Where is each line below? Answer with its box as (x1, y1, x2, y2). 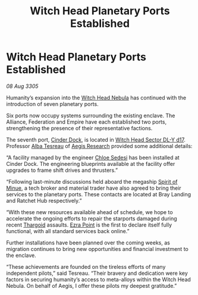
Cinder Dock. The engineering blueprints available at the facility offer (6, 160, 175, 167)
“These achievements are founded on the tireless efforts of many (6, 263, 166, 270)
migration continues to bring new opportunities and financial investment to (6, 245, 188, 252)
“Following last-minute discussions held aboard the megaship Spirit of (6, 178, 178, 185)
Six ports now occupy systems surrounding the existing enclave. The (6, 112, 175, 119)
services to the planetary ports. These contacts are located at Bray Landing (6, 190, 191, 197)
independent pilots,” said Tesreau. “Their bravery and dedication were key (6, 269, 188, 277)
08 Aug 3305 (6, 82, 39, 90)
